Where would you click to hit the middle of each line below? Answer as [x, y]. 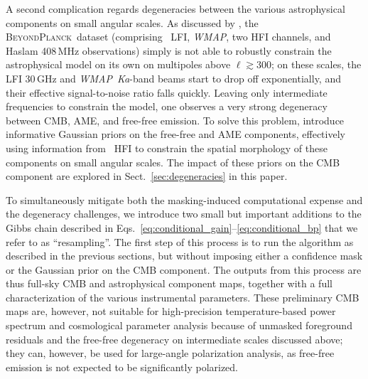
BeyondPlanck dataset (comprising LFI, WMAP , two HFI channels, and [168, 37]
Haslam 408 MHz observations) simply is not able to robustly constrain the [169, 50]
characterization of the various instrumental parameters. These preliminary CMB [183, 297]
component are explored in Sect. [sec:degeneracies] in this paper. [147, 176]
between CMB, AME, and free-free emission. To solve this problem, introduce [175, 120]
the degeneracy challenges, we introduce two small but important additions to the [184, 214]
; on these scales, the [316, 64]
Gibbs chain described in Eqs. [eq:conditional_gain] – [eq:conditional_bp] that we [182, 227]
